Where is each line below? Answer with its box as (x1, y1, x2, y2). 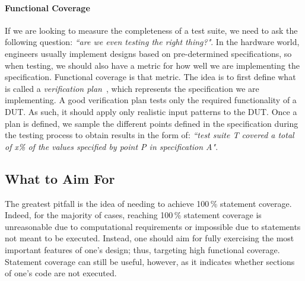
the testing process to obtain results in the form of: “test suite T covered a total (5, 129, 294, 141)
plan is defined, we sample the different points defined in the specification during (5, 117, 298, 129)
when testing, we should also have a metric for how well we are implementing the (5, 59, 300, 71)
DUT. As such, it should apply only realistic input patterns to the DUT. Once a (5, 105, 297, 117)
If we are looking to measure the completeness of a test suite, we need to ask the (5, 24, 298, 36)
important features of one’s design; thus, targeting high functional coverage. (5, 243, 280, 256)
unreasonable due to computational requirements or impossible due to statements (5, 220, 301, 232)
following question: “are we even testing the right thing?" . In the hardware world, (5, 36, 300, 48)
